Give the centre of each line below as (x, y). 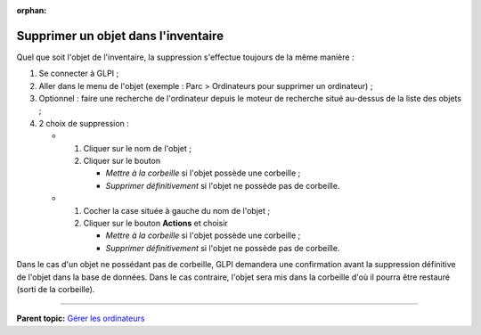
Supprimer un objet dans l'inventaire (120, 36)
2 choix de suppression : (84, 123)
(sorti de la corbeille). (56, 289)
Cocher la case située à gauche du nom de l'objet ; (177, 210)
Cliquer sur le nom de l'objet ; (137, 148)
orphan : (32, 10)
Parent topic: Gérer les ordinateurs (81, 319)
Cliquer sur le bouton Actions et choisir (156, 223)
